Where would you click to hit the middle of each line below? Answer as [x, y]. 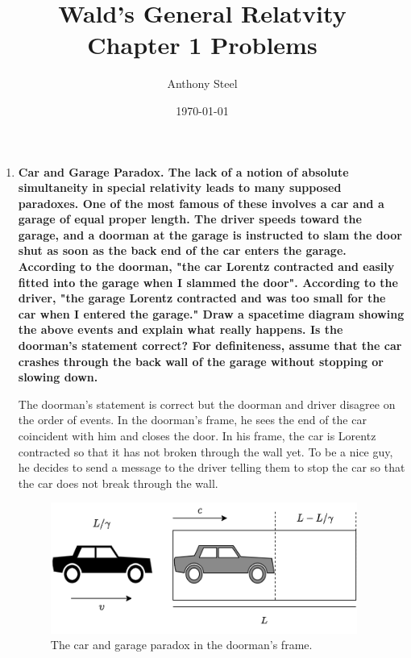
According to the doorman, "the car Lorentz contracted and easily [206, 267]
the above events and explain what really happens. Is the [181, 329]
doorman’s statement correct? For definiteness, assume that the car [210, 346]
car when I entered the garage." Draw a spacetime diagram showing [211, 313]
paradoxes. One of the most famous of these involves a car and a [201, 203]
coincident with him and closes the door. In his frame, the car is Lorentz [197, 435]
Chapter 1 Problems [202, 45]
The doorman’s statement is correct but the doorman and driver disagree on [207, 404]
